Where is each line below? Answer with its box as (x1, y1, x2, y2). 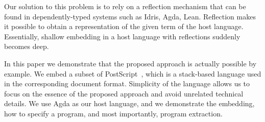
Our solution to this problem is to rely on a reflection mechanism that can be (4, 1, 246, 11)
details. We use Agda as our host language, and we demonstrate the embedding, (4, 98, 255, 109)
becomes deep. (4, 41, 49, 52)
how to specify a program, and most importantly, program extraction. (4, 108, 223, 118)
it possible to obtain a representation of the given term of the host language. (4, 21, 244, 32)
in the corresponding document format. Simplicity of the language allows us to (4, 78, 250, 89)
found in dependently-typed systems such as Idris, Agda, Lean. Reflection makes (4, 11, 256, 21)
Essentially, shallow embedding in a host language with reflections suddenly (4, 31, 240, 41)
